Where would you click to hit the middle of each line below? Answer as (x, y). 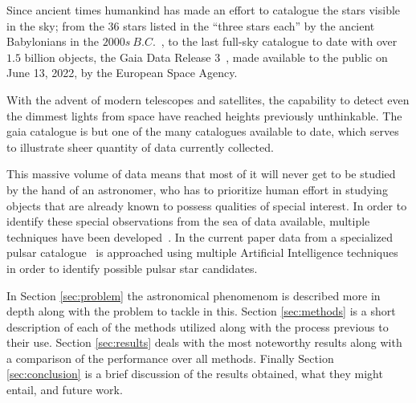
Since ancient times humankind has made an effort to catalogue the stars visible (204, 10)
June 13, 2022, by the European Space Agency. (122, 73)
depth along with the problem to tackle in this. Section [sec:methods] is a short (201, 311)
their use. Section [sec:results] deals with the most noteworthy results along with (204, 342)
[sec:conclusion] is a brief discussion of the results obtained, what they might (195, 374)
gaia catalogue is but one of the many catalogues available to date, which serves (203, 131)
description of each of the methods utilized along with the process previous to (198, 326)
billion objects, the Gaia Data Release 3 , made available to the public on (206, 57)
